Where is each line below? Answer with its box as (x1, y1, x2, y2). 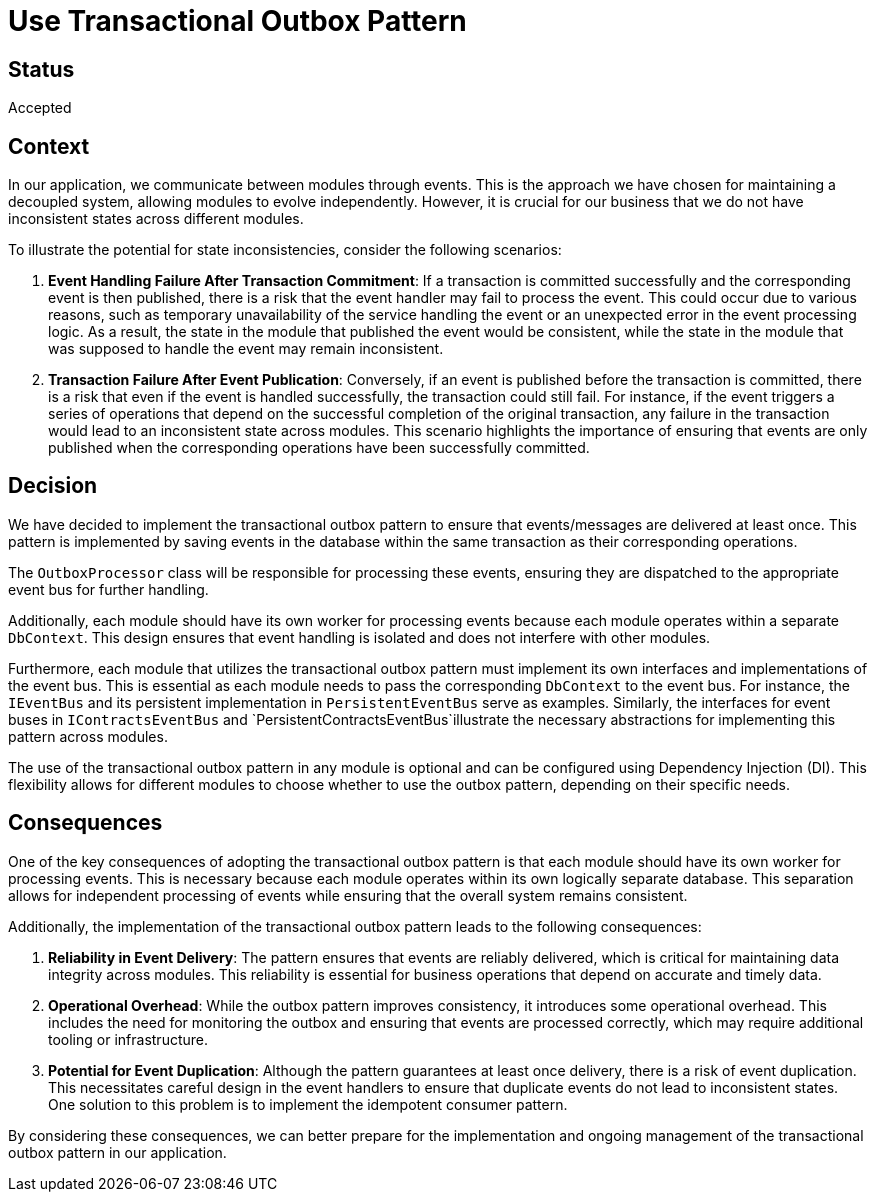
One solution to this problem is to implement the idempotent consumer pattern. (48, 1095, 568, 1113)
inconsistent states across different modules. (8, 210, 304, 228)
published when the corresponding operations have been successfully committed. (48, 439, 590, 457)
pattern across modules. (8, 727, 168, 745)
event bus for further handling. (8, 580, 209, 598)
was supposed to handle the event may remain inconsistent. (48, 340, 444, 358)
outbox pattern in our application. (8, 1143, 227, 1161)
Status (8, 56, 75, 82)
